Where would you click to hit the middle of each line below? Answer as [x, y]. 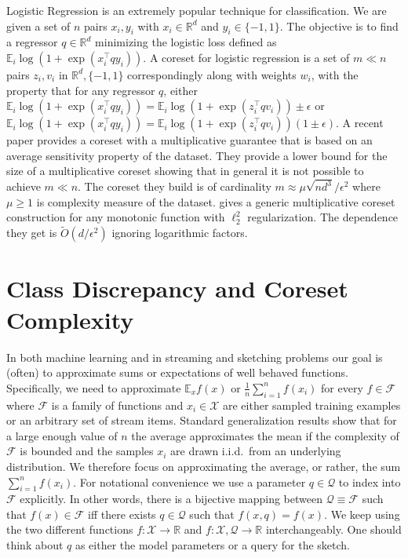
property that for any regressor [81, 90]
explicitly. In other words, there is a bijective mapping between [171, 499]
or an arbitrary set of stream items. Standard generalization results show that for [202, 420]
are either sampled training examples [312, 405]
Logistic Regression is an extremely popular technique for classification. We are [197, 10]
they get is [32, 233]
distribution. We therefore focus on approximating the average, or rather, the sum [204, 466]
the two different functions [70, 529]
